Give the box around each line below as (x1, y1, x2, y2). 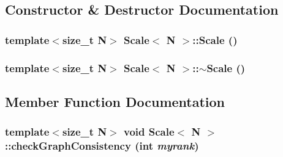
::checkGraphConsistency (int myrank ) (5, 138, 199, 153)
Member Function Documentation (5, 92, 225, 111)
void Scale (124, 124, 175, 139)
